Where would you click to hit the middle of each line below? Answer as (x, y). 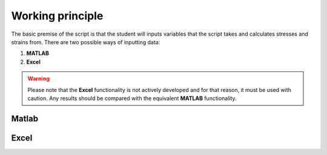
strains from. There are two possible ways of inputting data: (86, 42)
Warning (38, 79)
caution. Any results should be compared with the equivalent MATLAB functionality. (132, 98)
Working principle (57, 16)
